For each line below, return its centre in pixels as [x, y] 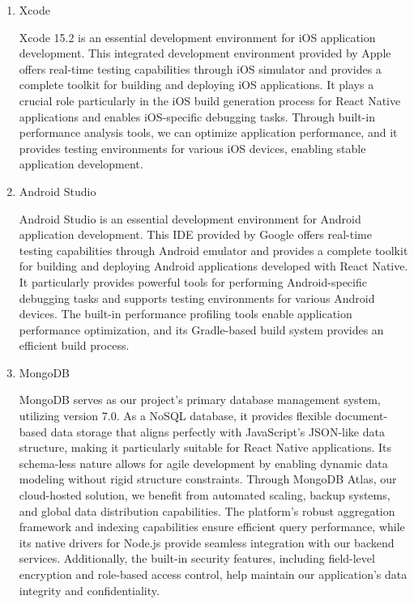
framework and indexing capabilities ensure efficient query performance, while [212, 527]
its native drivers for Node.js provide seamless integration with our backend [207, 542]
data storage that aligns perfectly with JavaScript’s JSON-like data [218, 431]
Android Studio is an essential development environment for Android [190, 218]
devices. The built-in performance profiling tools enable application [186, 314]
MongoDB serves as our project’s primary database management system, [200, 400]
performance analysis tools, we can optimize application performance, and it [208, 132]
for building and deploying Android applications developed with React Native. [213, 266]
